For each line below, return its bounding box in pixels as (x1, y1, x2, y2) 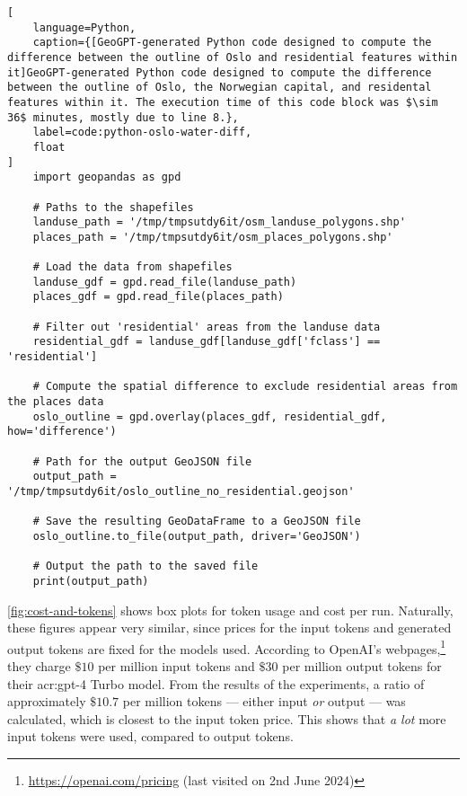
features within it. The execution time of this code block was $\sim (7, 95, 438, 109)
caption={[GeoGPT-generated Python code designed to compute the (32, 36, 432, 49)
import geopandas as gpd (32, 171, 181, 184)
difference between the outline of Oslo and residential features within (7, 50, 458, 64)
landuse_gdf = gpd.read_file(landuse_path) (32, 275, 297, 288)
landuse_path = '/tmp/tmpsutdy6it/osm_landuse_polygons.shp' (32, 216, 406, 229)
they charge (7, 657, 71, 676)
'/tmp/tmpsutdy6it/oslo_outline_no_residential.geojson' (7, 485, 355, 498)
